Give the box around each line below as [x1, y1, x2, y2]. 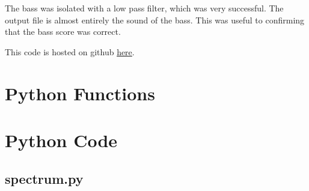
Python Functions [5, 80, 155, 105]
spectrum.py [5, 169, 84, 187]
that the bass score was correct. [5, 25, 121, 38]
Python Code [5, 127, 118, 152]
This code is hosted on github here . [5, 45, 135, 58]
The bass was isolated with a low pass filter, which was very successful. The [5, 2, 284, 14]
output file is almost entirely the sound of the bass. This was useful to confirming [5, 13, 305, 26]
